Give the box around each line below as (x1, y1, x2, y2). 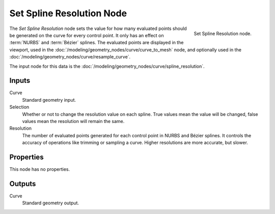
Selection (9, 104, 30, 110)
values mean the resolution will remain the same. (22, 118, 125, 124)
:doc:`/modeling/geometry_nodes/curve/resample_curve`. (9, 54, 131, 60)
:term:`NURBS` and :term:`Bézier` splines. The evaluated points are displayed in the (9, 40, 184, 46)
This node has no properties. (9, 166, 70, 172)
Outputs (9, 179, 36, 188)
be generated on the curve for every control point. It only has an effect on (9, 32, 164, 38)
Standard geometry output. (22, 200, 79, 206)
